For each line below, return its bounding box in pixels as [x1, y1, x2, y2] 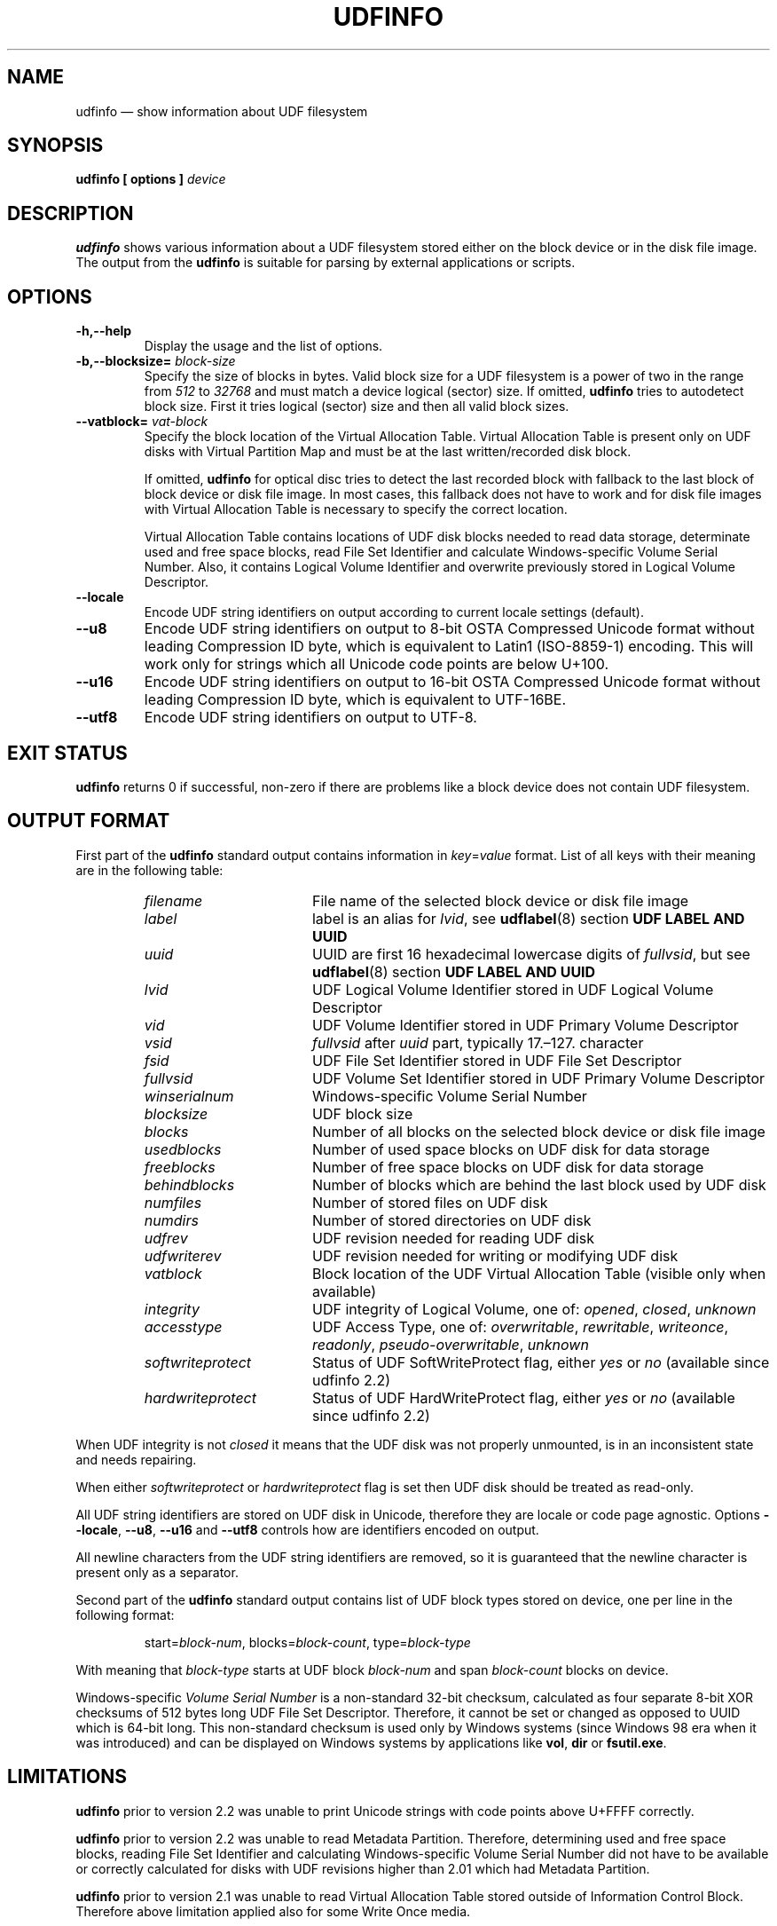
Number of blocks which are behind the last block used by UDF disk [311, 1175, 766, 1194]
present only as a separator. [75, 1564, 239, 1580]
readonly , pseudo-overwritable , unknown [311, 1335, 589, 1354]
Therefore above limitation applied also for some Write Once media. [75, 1903, 471, 1919]
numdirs [144, 1211, 199, 1229]
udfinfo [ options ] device [75, 171, 226, 187]
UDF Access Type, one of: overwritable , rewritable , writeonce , [311, 1317, 729, 1336]
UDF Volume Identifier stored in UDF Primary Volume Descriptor [311, 1015, 739, 1034]
